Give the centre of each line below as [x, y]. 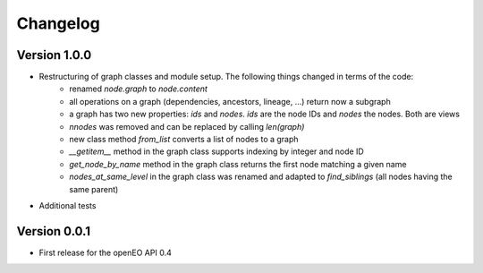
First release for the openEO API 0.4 [105, 252]
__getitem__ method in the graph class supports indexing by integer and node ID [216, 151]
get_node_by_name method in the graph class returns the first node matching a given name [238, 164]
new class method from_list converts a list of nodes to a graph [184, 140]
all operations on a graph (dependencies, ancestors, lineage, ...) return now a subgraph [230, 101]
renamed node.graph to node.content [138, 89]
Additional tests [68, 205]
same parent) [94, 189]
